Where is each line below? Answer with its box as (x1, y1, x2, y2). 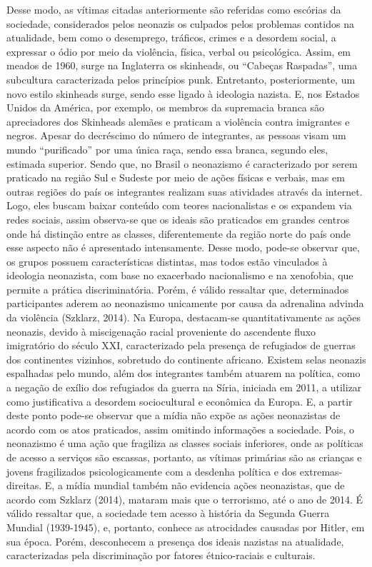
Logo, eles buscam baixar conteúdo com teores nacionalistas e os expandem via (6, 198, 352, 213)
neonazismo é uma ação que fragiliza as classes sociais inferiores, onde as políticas (6, 436, 363, 451)
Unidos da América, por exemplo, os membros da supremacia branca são (6, 100, 325, 115)
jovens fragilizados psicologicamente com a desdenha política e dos (6, 463, 296, 478)
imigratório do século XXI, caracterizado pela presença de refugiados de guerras (6, 338, 356, 353)
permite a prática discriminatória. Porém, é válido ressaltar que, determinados (6, 281, 349, 296)
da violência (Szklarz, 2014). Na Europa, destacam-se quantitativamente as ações (6, 310, 361, 325)
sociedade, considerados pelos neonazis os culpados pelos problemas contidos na (6, 16, 354, 31)
